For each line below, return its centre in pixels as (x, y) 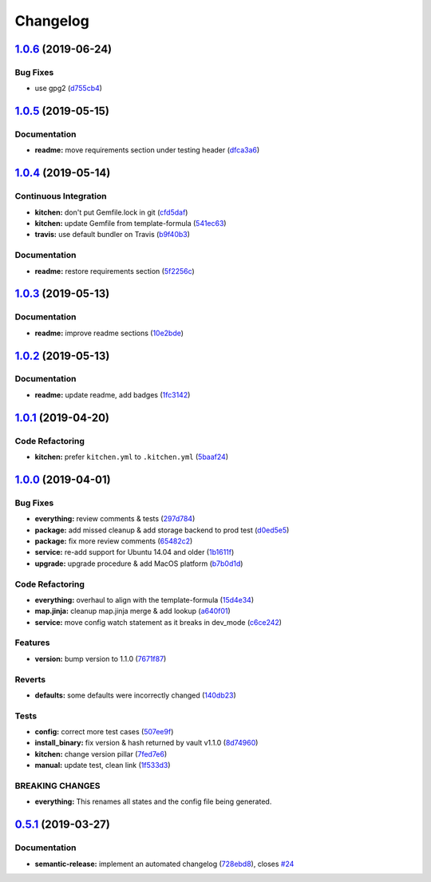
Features (32, 643)
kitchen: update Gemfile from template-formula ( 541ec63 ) (130, 223)
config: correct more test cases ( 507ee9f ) (104, 732)
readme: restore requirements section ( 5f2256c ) (115, 271)
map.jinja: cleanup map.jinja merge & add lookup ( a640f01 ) (132, 611)
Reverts (30, 679)
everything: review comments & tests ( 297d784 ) (115, 519)
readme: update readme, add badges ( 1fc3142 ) (113, 394)
